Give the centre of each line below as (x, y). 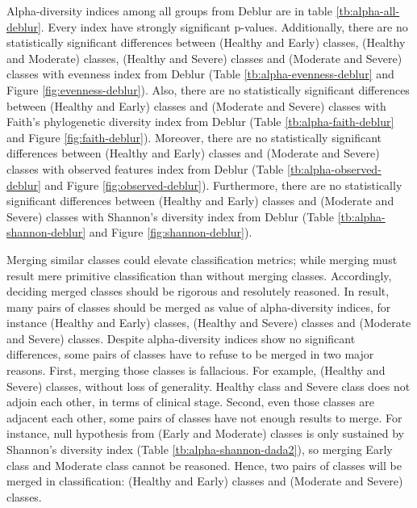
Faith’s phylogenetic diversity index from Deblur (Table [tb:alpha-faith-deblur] (200, 122)
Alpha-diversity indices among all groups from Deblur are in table (169, 10)
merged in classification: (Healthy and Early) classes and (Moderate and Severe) (205, 481)
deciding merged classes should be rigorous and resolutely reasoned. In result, (198, 291)
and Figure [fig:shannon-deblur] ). (171, 232)
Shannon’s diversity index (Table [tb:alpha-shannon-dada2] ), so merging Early (200, 449)
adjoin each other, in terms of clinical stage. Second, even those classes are (190, 402)
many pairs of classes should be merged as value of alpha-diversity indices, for (199, 306)
